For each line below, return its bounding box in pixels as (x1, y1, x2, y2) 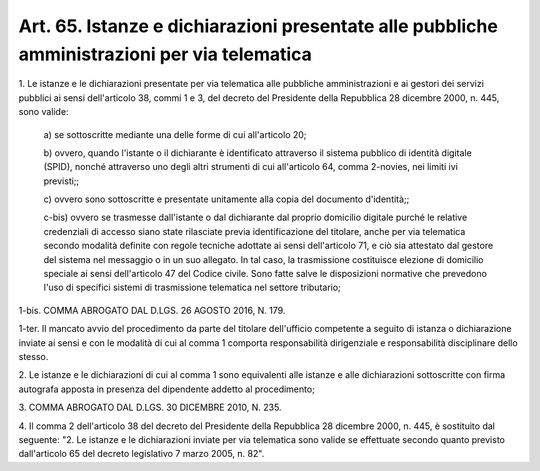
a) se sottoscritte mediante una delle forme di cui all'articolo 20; (43, 128, 307, 140)
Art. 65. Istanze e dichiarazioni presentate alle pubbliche (18, 15, 499, 37)
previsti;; (43, 175, 80, 187)
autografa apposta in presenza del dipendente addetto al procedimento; (18, 383, 315, 395)
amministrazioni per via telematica (18, 43, 312, 65)
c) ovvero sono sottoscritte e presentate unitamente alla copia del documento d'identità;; (43, 193, 410, 205)
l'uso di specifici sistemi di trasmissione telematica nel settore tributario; (43, 281, 342, 294)
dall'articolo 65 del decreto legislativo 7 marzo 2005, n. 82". (18, 448, 265, 460)
